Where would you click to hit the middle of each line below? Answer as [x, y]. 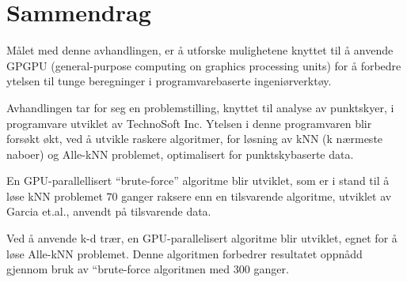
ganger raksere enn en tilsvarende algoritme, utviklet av [257, 196]
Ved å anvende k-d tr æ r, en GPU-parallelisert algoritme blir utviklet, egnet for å [202, 238]
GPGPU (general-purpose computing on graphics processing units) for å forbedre [204, 65]
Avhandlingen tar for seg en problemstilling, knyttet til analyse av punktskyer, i [200, 107]
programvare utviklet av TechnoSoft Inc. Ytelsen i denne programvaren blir [189, 123]
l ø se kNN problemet [55, 196]
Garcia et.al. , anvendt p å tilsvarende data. [109, 211]
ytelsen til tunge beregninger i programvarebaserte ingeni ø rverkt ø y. [169, 81]
